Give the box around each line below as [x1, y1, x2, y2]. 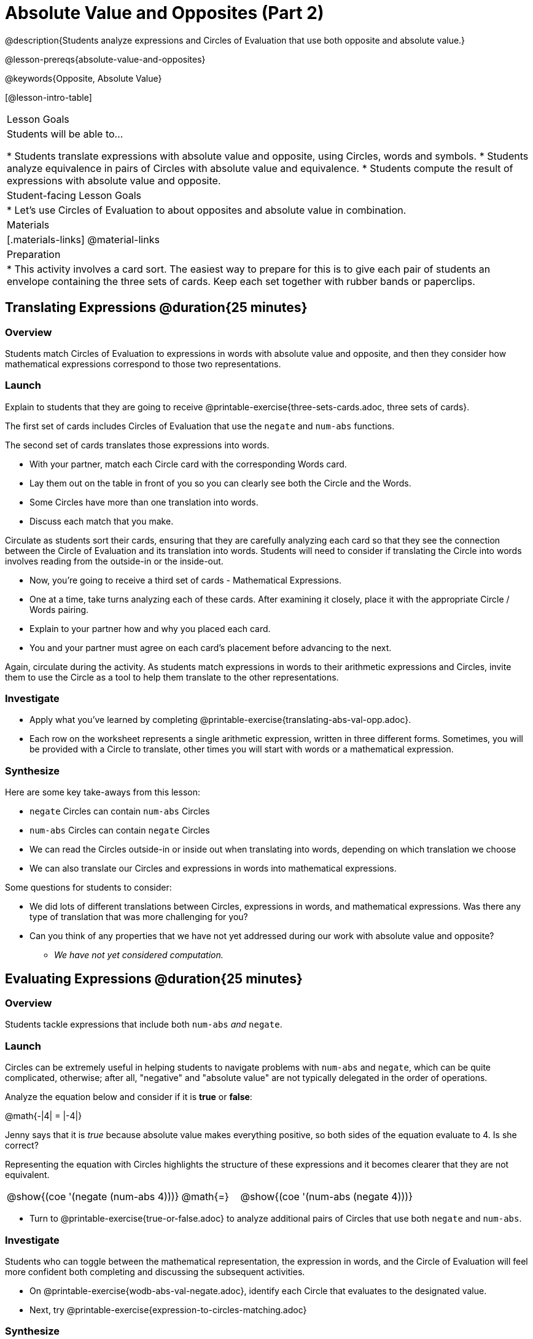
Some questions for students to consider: [5, 882, 172, 893]
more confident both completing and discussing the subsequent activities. [5, 1266, 305, 1277]
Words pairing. [29, 604, 89, 615]
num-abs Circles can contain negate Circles [29, 825, 210, 836]
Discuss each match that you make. [29, 515, 174, 526]
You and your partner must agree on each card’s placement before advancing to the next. [29, 642, 392, 653]
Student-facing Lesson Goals [7, 189, 142, 201]
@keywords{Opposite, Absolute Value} [5, 72, 162, 84]
